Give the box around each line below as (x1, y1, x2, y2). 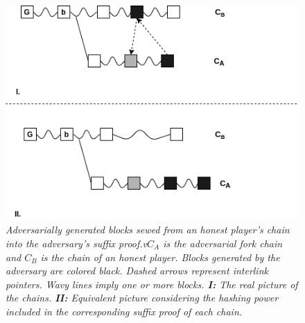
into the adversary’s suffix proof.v (6, 235, 148, 250)
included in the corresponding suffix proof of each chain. (6, 304, 243, 318)
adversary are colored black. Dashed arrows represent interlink (6, 263, 268, 278)
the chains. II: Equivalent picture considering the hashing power (6, 290, 279, 305)
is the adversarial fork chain (163, 235, 283, 250)
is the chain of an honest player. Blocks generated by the (40, 249, 280, 264)
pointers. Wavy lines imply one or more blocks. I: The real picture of (6, 276, 298, 291)
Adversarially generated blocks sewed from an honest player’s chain (6, 222, 290, 237)
